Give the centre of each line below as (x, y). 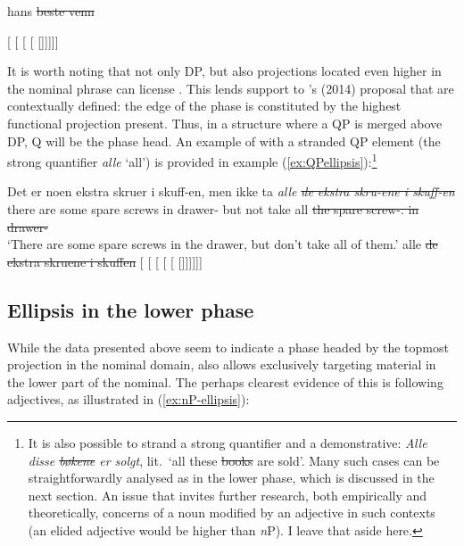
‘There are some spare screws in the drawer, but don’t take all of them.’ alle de (223, 244)
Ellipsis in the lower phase (131, 309)
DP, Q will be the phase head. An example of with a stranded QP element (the (224, 141)
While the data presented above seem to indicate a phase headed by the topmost (228, 347)
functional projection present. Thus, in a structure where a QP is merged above (225, 123)
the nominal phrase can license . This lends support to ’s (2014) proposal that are (231, 88)
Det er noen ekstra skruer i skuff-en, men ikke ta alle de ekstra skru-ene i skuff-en (231, 191)
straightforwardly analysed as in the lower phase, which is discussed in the (231, 478)
